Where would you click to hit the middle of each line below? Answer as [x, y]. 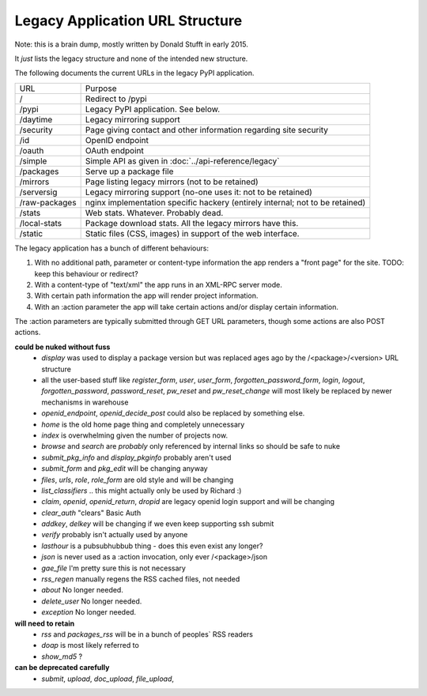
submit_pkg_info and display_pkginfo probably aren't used [136, 457]
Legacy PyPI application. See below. [153, 109]
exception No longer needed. [89, 612]
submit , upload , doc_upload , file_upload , [108, 679]
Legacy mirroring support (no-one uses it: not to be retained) [198, 192]
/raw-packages [48, 202]
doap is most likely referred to [91, 645]
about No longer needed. [83, 590]
